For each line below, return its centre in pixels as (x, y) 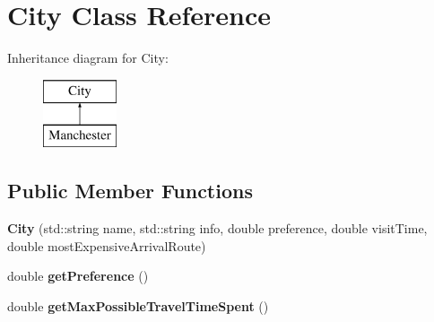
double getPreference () (78, 276)
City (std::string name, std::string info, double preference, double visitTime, (217, 228)
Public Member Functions (130, 191)
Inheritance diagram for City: (88, 58)
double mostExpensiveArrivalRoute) (107, 245)
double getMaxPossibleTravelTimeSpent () (138, 305)
